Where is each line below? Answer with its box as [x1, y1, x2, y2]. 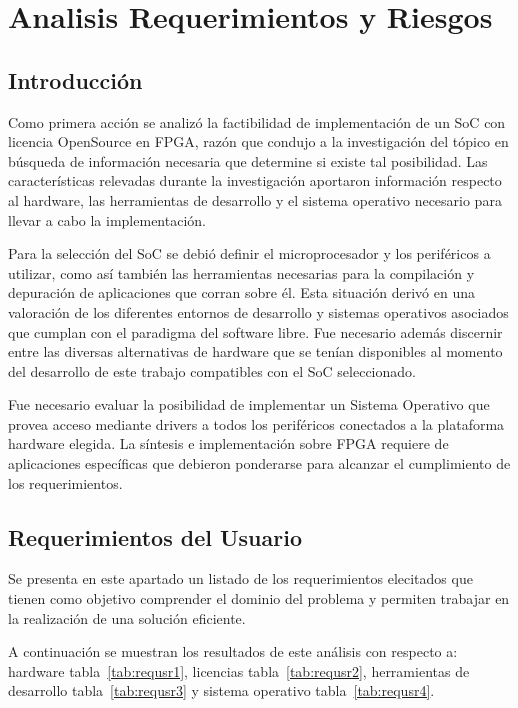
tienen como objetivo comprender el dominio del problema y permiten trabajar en [8, 588, 510, 609]
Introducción [8, 64, 143, 95]
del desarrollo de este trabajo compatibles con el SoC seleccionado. [8, 360, 416, 381]
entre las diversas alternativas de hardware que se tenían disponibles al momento [8, 341, 503, 362]
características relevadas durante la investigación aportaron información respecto [8, 170, 502, 191]
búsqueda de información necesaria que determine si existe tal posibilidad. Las [8, 150, 488, 171]
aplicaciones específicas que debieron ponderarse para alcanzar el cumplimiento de [8, 453, 511, 474]
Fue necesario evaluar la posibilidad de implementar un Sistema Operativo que [8, 394, 490, 415]
